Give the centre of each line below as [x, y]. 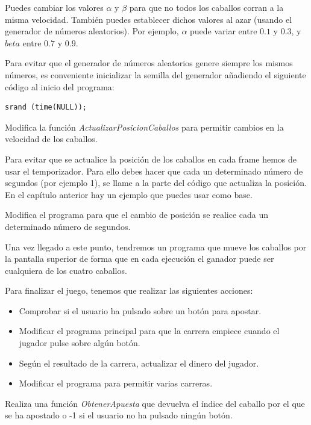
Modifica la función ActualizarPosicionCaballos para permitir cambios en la [144, 127]
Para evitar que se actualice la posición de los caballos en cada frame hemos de [151, 159]
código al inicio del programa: [60, 86]
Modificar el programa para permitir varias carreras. [116, 383]
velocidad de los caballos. [51, 139]
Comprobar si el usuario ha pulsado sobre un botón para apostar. [140, 310]
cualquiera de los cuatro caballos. [66, 270]
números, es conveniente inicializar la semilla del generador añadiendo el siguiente [155, 74]
